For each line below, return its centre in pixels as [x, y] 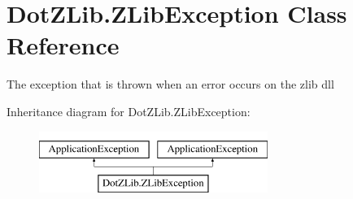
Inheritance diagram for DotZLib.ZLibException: [129, 111]
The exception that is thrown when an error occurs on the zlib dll [170, 84]
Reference [63, 45]
